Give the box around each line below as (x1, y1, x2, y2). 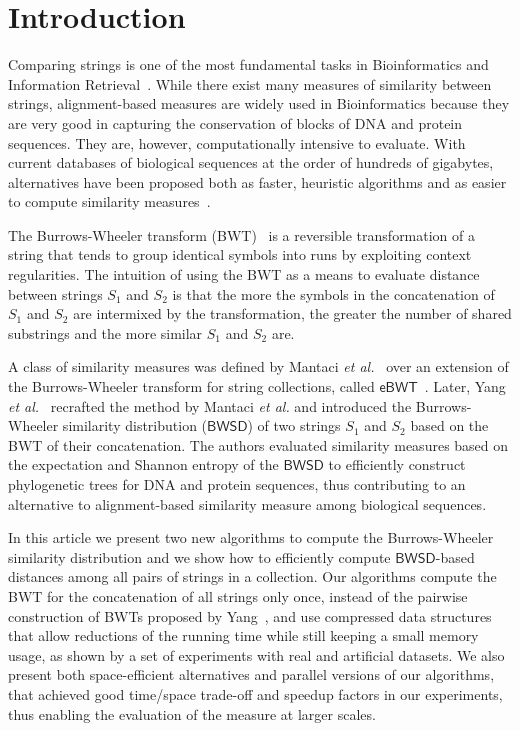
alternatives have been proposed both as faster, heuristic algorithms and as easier (8, 171, 507, 192)
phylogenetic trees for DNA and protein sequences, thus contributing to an (8, 474, 466, 494)
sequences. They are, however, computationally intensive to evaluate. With (8, 132, 466, 153)
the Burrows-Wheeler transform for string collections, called (8, 376, 375, 397)
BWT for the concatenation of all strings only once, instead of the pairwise (8, 585, 468, 606)
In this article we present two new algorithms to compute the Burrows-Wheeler (8, 527, 494, 548)
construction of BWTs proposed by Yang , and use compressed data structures (8, 605, 492, 626)
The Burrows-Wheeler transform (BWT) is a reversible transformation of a (8, 224, 476, 245)
